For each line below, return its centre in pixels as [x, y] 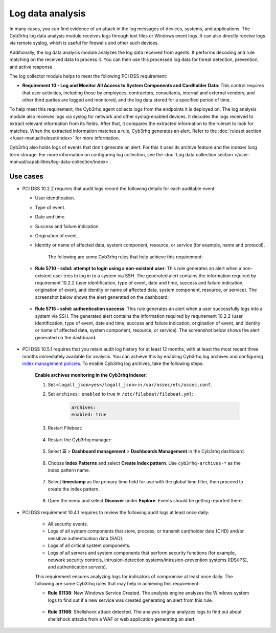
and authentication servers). [77, 567]
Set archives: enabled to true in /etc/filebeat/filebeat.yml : [121, 394]
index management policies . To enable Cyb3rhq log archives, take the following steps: [113, 363]
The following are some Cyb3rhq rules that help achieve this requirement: [125, 257]
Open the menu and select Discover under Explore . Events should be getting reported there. [145, 501]
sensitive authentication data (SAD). [86, 538]
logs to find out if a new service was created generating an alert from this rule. [130, 600]
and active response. [31, 67]
